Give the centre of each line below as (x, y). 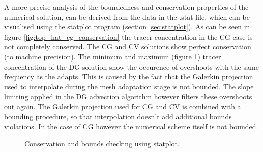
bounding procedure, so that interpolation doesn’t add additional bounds (118, 116)
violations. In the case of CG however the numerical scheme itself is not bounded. (131, 126)
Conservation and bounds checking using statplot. (102, 143)
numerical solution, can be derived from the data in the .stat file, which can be (127, 17)
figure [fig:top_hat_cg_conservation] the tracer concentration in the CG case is (128, 36)
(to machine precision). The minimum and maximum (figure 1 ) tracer (113, 56)
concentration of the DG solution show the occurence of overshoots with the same (131, 66)
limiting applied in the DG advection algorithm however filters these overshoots (128, 96)
